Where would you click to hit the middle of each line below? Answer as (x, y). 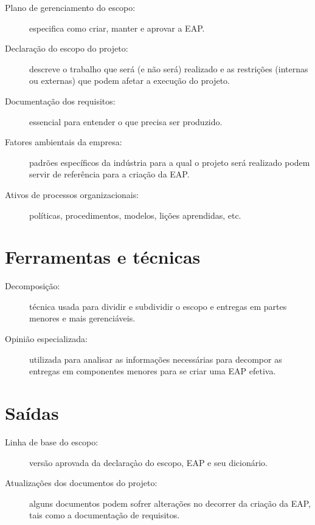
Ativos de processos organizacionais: (72, 194)
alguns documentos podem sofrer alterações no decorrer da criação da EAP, (170, 503)
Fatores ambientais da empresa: (64, 142)
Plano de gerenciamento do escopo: (70, 7)
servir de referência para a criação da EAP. (109, 174)
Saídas (32, 413)
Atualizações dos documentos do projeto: (81, 483)
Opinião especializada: (46, 339)
